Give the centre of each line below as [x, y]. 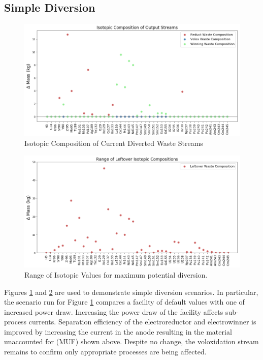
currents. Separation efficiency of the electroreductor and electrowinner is [142, 322]
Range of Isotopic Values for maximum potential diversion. [116, 274]
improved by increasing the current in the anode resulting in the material [118, 331]
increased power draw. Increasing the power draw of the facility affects [114, 311]
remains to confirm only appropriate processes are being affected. [105, 352]
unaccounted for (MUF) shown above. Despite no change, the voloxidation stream [131, 341]
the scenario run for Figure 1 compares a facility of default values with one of [124, 302]
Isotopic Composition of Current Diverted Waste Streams [114, 143]
